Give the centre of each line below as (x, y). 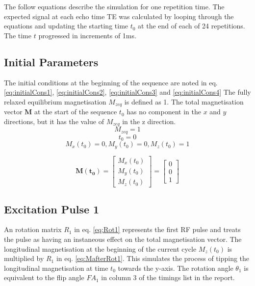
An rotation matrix (33, 229)
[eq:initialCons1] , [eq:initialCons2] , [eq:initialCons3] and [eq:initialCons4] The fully (127, 92)
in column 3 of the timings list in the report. (168, 277)
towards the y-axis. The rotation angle (176, 268)
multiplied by (24, 258)
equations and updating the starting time (66, 26)
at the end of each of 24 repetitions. (191, 26)
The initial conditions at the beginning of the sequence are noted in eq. (111, 82)
